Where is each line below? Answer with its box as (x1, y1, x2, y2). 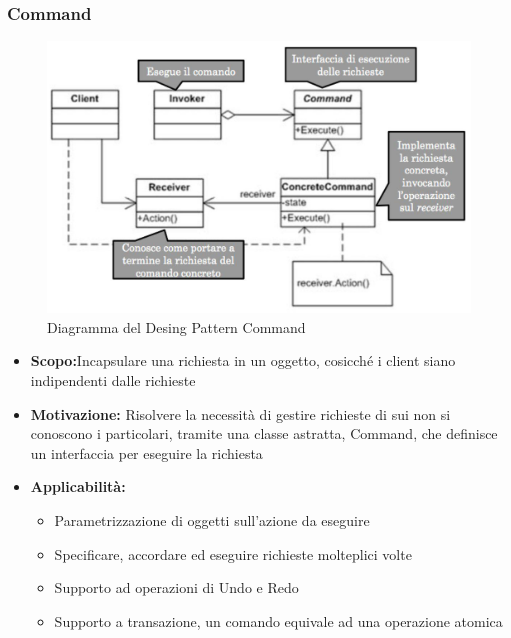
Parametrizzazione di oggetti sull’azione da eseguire (54, 510, 370, 530)
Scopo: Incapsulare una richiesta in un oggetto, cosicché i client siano (30, 350, 456, 371)
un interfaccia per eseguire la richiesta (30, 442, 263, 463)
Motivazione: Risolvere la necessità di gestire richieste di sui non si (30, 403, 451, 424)
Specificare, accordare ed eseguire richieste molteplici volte (54, 543, 412, 564)
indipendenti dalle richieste (30, 370, 196, 391)
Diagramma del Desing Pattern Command (47, 316, 306, 337)
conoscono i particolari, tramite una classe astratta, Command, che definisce (30, 423, 498, 444)
